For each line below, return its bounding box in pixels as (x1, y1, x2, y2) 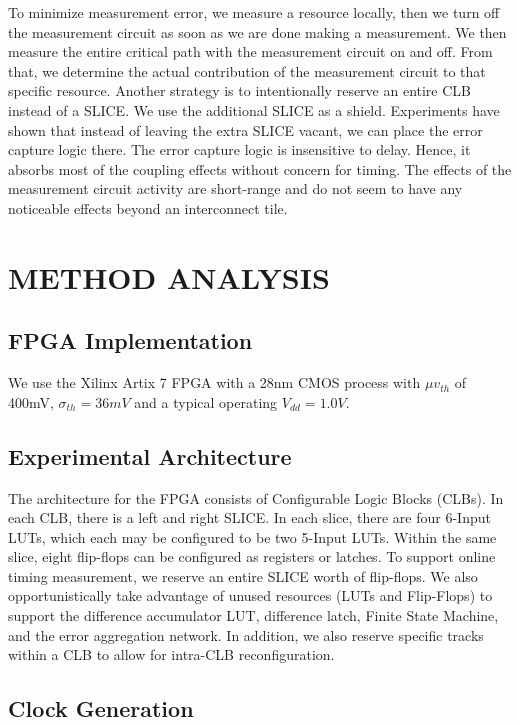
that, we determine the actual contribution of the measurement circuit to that (8, 60, 486, 81)
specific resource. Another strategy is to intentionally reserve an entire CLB (8, 80, 472, 101)
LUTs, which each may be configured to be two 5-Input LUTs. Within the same (8, 526, 497, 547)
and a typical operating (134, 391, 278, 412)
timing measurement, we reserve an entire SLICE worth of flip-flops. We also (8, 565, 478, 586)
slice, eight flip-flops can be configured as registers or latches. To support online (8, 546, 496, 567)
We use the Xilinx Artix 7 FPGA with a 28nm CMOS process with (8, 372, 421, 393)
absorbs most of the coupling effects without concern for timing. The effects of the (8, 158, 512, 179)
